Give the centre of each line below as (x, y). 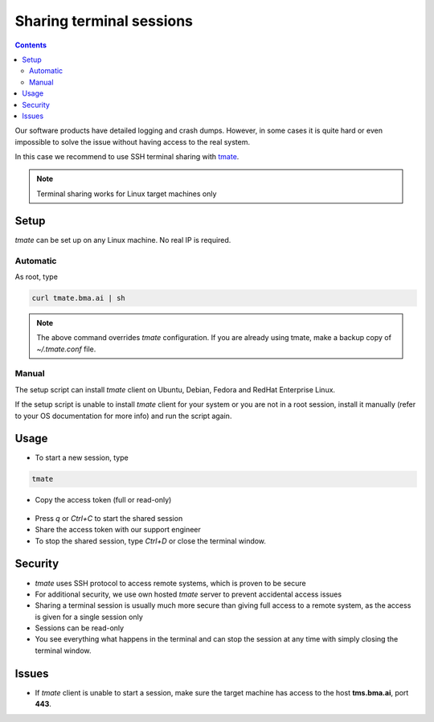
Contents (31, 45)
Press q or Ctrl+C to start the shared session (109, 518)
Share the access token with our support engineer (118, 530)
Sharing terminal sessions (104, 21)
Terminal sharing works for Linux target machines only (127, 194)
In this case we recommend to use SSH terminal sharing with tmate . (127, 157)
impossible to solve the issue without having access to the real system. (133, 142)
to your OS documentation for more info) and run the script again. (123, 416)
